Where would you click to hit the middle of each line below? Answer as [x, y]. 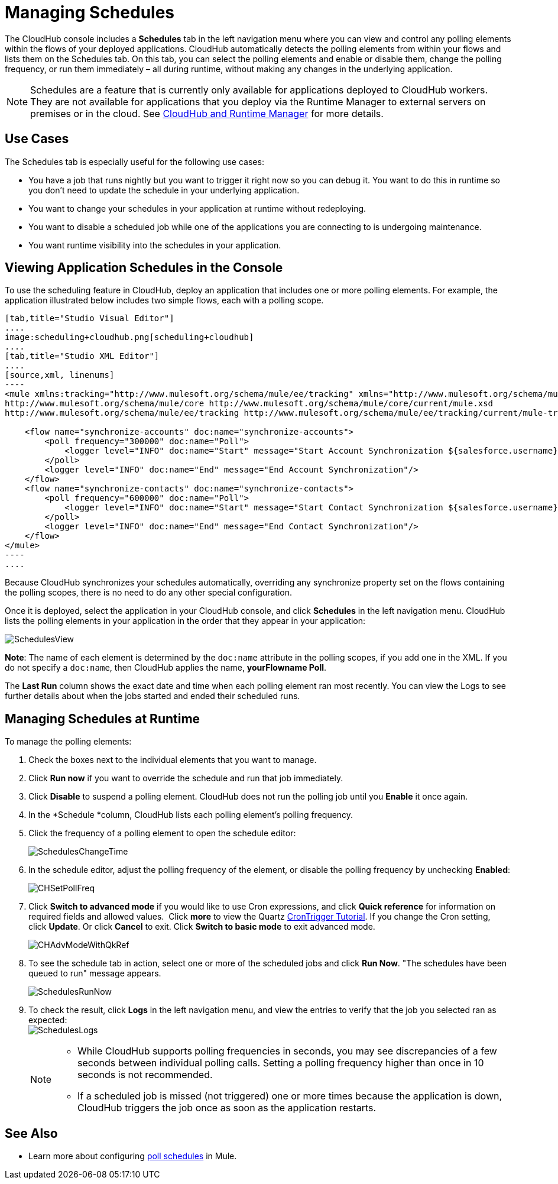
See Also [31, 1133]
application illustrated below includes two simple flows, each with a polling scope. [164, 300]
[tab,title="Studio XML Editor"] [82, 356]
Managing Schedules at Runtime [103, 719]
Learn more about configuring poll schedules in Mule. [133, 1156]
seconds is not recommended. [145, 1075]
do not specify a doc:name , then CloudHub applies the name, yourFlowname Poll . [166, 668]
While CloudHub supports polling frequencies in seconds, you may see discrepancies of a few [287, 1051]
